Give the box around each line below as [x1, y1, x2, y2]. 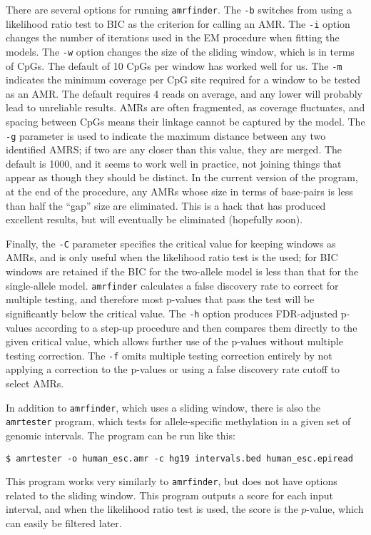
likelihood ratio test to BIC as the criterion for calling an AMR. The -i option [6, 16, 350, 31]
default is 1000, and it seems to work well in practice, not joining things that [6, 156, 342, 170]
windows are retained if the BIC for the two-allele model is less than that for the [6, 264, 359, 279]
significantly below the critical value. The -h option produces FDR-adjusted [6, 305, 338, 320]
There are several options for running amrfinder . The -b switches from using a [6, 2, 352, 16]
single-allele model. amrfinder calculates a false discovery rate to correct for [6, 277, 339, 292]
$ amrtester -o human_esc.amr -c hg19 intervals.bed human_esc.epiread [6, 453, 353, 464]
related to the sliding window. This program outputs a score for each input [6, 487, 334, 502]
